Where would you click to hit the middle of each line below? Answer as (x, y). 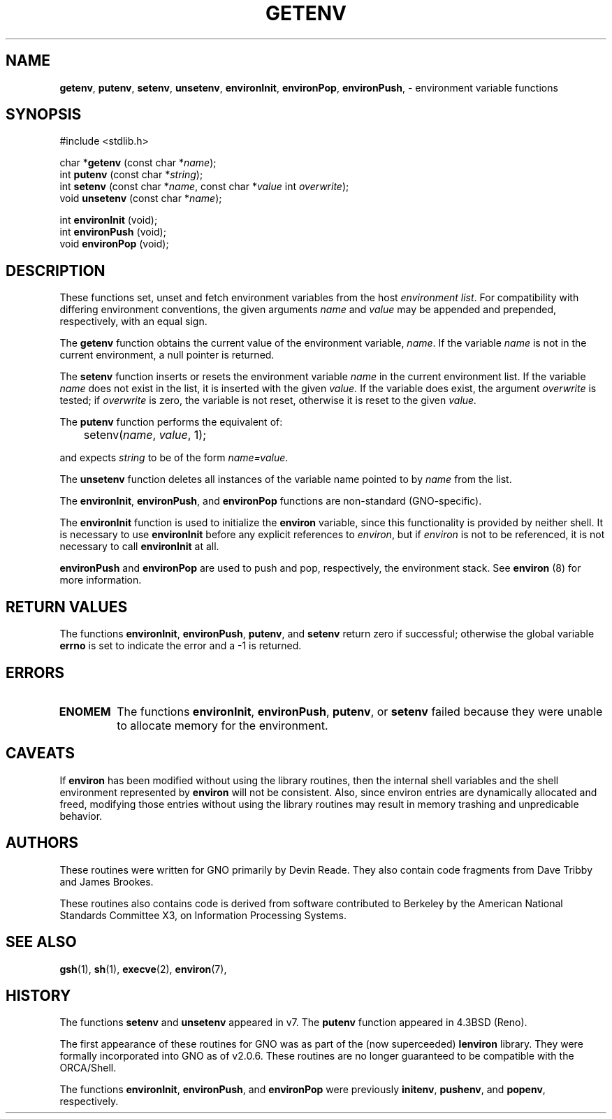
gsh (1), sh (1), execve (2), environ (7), (143, 969)
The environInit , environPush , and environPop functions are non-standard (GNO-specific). (271, 501)
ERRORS (35, 672)
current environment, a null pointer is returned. (167, 355)
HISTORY (38, 995)
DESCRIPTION (56, 270)
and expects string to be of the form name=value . (174, 458)
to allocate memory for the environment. (223, 725)
